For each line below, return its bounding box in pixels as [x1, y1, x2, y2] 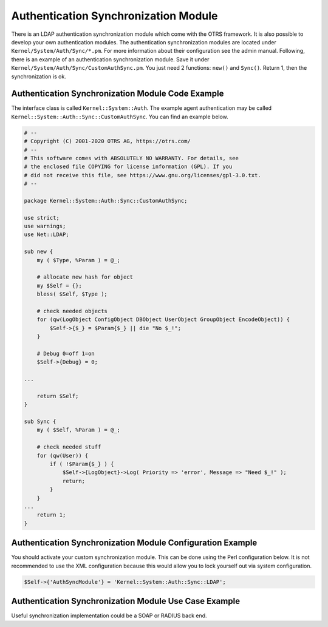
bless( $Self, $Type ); [36, 291, 108, 297]
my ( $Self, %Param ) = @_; [36, 427, 121, 433]
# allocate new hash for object [36, 274, 134, 280]
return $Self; [36, 392, 79, 399]
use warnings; [24, 223, 66, 230]
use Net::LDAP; [24, 231, 69, 238]
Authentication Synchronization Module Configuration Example [11, 538, 258, 548]
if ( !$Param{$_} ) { [49, 461, 114, 467]
